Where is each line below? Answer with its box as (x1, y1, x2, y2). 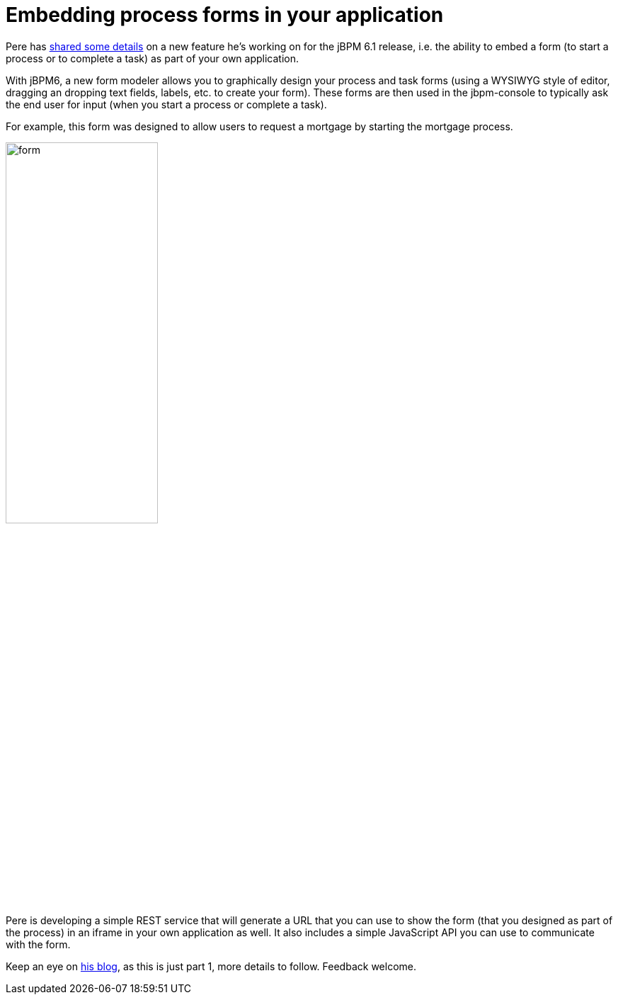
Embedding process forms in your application (6, 3, 444, 27)
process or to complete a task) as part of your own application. (6, 52, 299, 64)
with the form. (6, 938, 71, 950)
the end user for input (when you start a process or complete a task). (6, 98, 327, 110)
